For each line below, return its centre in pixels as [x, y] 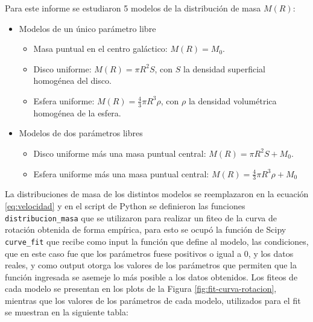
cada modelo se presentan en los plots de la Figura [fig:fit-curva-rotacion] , [141, 289]
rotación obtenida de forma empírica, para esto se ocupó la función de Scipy [146, 229]
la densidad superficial [224, 68]
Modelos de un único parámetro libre [87, 28]
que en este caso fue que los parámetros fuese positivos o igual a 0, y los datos [149, 253]
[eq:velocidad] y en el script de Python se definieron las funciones [125, 206]
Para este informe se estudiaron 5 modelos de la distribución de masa [133, 8]
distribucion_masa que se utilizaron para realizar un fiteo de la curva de [141, 217]
